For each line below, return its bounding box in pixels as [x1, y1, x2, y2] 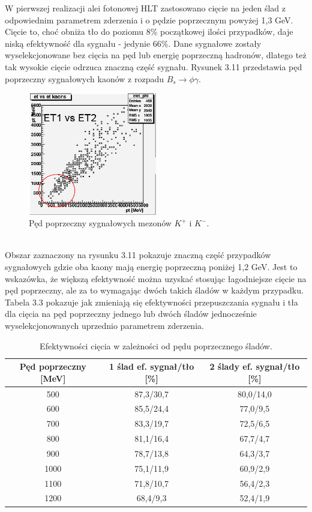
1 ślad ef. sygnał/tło [109, 360, 194, 373]
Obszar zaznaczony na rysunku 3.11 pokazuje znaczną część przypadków [5, 248, 271, 261]
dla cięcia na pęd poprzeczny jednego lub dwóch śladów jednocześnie [5, 307, 257, 320]
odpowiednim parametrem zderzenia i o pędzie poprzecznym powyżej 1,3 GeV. [5, 13, 293, 26]
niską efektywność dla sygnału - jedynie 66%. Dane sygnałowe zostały [5, 37, 262, 49]
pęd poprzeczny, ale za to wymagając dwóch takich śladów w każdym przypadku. [5, 284, 304, 297]
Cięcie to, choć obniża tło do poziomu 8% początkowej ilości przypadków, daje [5, 25, 293, 38]
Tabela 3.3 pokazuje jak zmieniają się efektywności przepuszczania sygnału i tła [5, 295, 298, 308]
